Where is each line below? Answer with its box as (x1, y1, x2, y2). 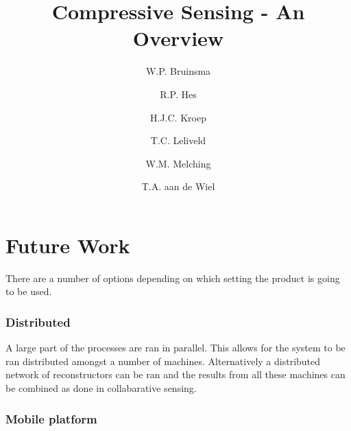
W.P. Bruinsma (145, 64, 211, 78)
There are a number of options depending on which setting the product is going (5, 270, 340, 285)
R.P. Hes (160, 86, 197, 101)
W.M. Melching (145, 156, 211, 170)
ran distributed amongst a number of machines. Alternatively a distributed (5, 353, 321, 368)
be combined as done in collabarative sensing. (5, 381, 197, 395)
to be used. (5, 284, 52, 299)
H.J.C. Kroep (150, 110, 206, 124)
